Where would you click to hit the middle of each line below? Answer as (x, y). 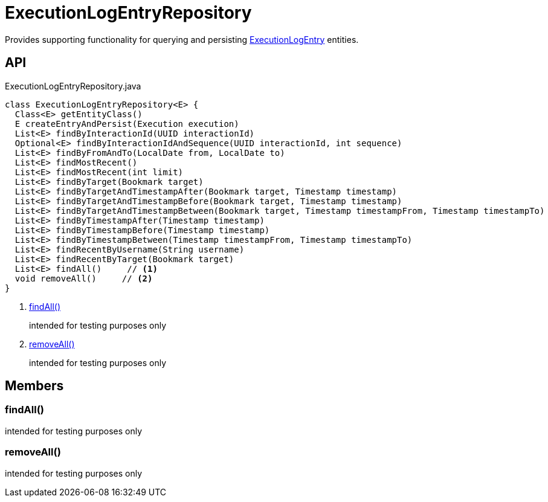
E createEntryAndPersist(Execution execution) (127, 124)
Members (34, 386)
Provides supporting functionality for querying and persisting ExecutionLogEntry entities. (182, 39)
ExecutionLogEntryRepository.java (73, 86)
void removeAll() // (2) (84, 278)
